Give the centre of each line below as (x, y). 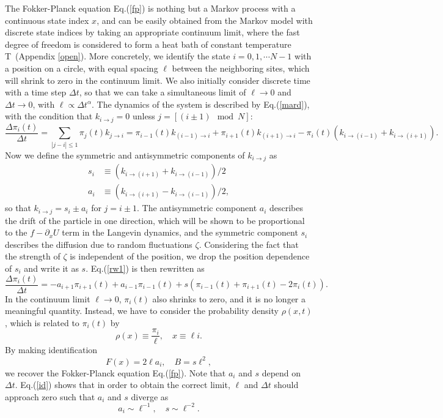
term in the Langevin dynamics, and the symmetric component (180, 232)
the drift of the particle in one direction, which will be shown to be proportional (155, 220)
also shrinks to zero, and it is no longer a (229, 298)
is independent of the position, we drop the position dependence (190, 256)
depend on (281, 372)
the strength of (33, 256)
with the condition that (49, 116)
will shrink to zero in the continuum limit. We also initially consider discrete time (158, 80)
